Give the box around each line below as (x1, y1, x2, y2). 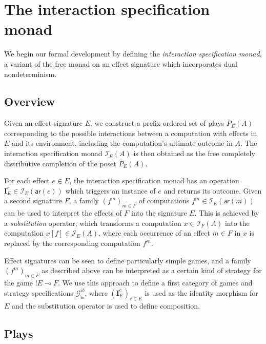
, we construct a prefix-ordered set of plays (90, 118, 224, 128)
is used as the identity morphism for (145, 287, 258, 298)
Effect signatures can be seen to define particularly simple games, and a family (4, 255, 251, 265)
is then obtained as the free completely (133, 148, 255, 159)
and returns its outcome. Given (163, 185, 262, 196)
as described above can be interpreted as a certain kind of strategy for (42, 265, 262, 276)
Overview (4, 93, 55, 109)
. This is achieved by (194, 207, 259, 218)
